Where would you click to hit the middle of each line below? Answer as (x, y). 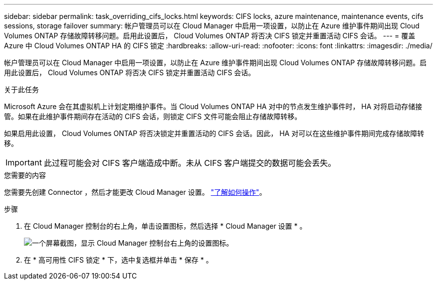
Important (24, 162)
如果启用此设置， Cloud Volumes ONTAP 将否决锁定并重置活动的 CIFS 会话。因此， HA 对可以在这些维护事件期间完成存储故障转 (214, 133)
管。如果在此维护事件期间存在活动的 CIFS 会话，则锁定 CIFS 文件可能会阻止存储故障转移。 (153, 116)
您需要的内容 (25, 175)
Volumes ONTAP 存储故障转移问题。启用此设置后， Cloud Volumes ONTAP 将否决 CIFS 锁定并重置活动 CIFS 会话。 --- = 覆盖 (210, 36)
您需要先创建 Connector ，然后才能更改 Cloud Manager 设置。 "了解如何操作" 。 (135, 192)
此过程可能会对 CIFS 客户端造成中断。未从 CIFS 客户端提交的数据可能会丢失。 (190, 163)
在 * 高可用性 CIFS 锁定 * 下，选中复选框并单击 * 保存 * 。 (118, 260)
